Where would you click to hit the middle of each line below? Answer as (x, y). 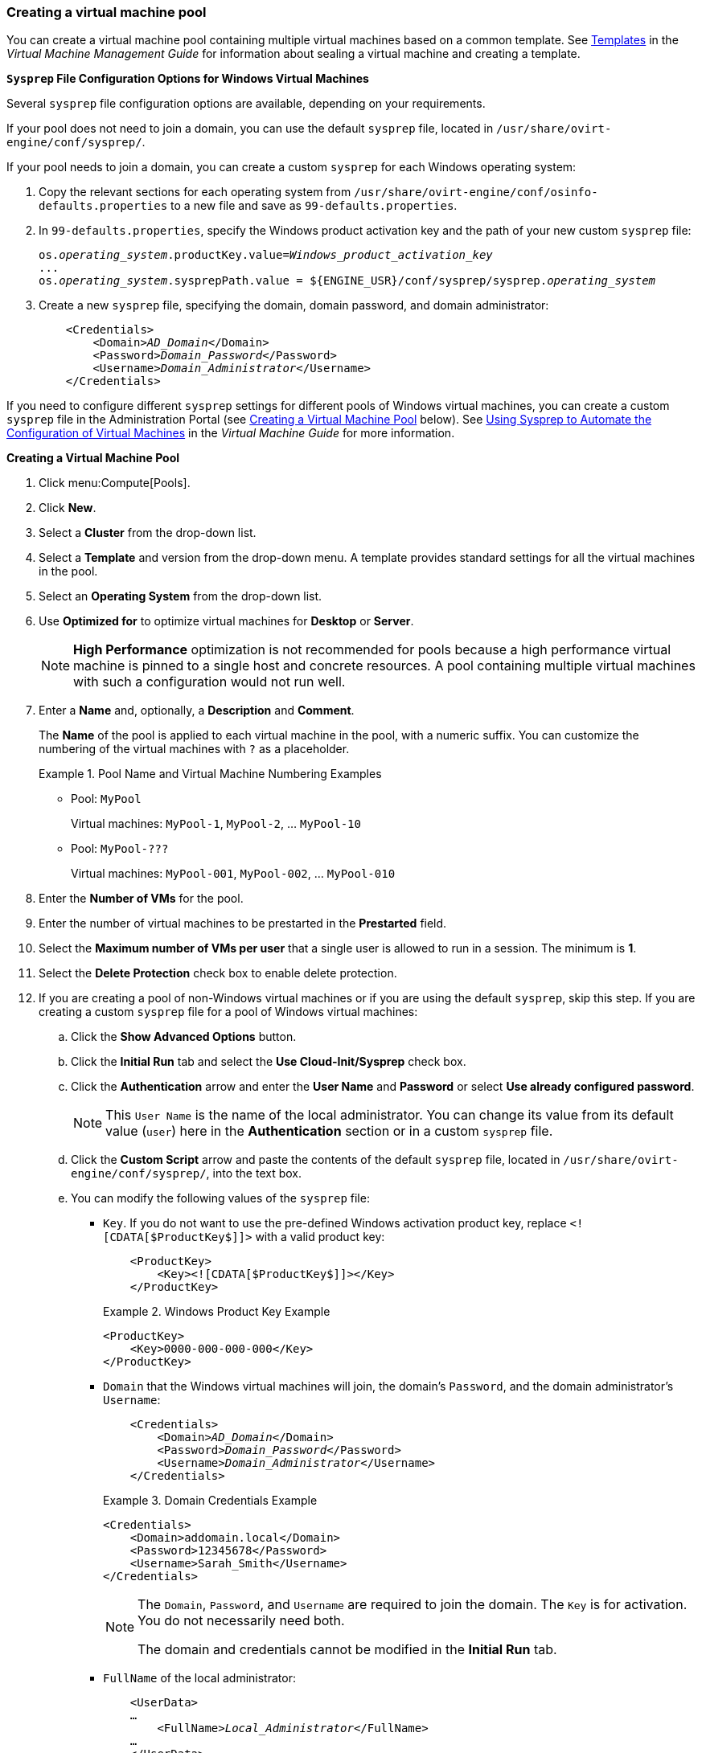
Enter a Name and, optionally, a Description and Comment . (197, 711)
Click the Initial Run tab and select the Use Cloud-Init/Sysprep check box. (269, 1062)
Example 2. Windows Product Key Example (217, 1312)
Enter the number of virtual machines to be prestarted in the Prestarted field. (243, 924)
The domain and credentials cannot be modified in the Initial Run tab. (347, 1650)
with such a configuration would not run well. (209, 682)
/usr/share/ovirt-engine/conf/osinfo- (476, 193)
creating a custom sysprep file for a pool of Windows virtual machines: (228, 1012)
